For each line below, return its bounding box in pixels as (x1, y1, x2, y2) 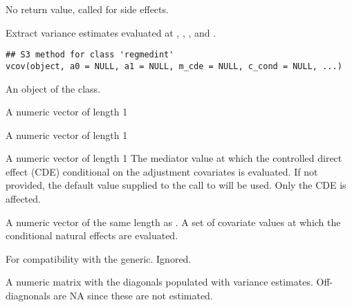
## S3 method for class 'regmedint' (6, 50, 174, 60)
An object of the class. (6, 81, 101, 95)
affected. (6, 192, 41, 206)
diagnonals (6, 288, 50, 303)
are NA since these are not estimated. (53, 288, 213, 303)
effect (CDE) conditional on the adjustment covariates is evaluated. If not (6, 164, 318, 178)
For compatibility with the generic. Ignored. (6, 251, 192, 266)
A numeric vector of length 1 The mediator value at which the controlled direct (6, 151, 342, 165)
